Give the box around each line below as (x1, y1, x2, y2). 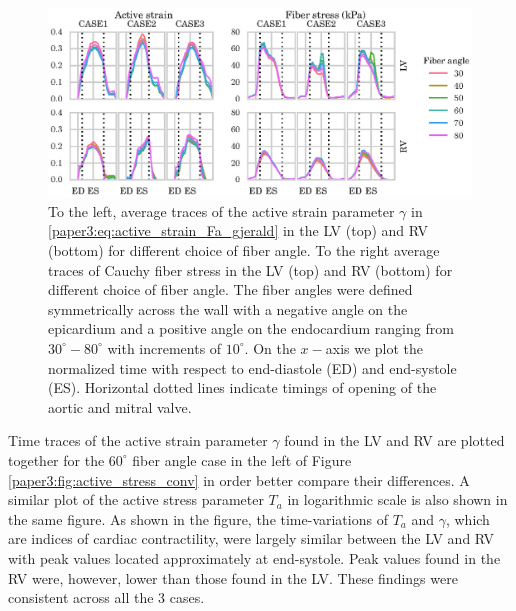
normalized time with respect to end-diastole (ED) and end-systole (48, 357, 457, 378)
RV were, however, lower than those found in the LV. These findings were (8, 567, 458, 588)
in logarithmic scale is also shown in (287, 489, 508, 510)
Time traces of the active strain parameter (8, 430, 268, 451)
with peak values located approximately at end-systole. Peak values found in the (8, 547, 501, 568)
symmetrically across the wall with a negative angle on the (48, 298, 408, 319)
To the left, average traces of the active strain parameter (48, 200, 395, 221)
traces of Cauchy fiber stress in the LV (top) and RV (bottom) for (48, 259, 453, 280)
